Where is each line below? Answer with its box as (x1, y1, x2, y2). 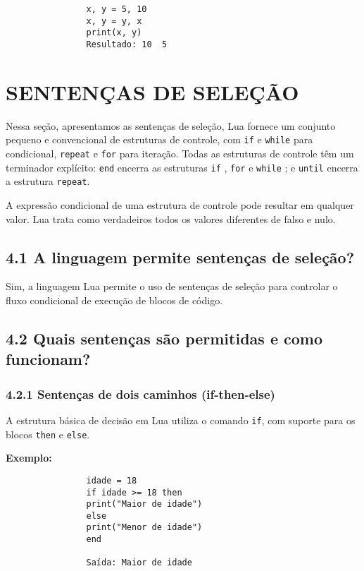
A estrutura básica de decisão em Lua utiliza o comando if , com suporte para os (6, 412, 356, 427)
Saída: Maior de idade (86, 558, 192, 568)
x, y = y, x (86, 16, 142, 26)
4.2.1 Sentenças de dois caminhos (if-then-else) (6, 385, 275, 402)
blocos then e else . (6, 426, 90, 441)
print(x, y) (86, 28, 142, 38)
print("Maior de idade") (86, 499, 203, 510)
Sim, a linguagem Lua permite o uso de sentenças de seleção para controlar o (6, 279, 338, 294)
